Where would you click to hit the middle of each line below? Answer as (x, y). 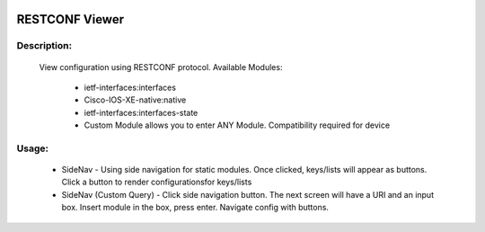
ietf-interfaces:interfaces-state (141, 112)
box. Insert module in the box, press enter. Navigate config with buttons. (195, 208)
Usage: (33, 148)
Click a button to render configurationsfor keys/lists (157, 182)
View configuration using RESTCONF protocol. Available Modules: (161, 67)
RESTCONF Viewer (71, 19)
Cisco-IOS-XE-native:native (135, 100)
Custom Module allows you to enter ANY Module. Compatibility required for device (237, 125)
